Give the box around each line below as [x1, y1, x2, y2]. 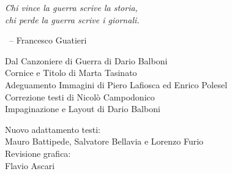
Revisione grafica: [5, 146, 71, 159]
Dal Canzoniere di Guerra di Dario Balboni [5, 54, 168, 67]
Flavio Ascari [5, 159, 55, 172]
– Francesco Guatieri [9, 34, 87, 47]
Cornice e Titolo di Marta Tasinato [5, 66, 137, 79]
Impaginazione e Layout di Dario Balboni [5, 102, 160, 115]
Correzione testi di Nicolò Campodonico [5, 90, 155, 103]
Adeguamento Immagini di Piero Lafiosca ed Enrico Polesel [5, 78, 228, 91]
